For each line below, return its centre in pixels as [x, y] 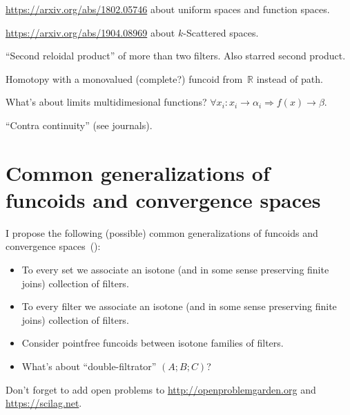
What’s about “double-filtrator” [89, 366]
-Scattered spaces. [221, 32]
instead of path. [290, 78]
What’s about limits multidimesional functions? [106, 102]
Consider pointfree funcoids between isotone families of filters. [153, 343]
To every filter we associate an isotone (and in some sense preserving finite [179, 306]
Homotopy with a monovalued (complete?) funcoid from [124, 78]
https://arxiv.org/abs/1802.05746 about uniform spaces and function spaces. [168, 9]
